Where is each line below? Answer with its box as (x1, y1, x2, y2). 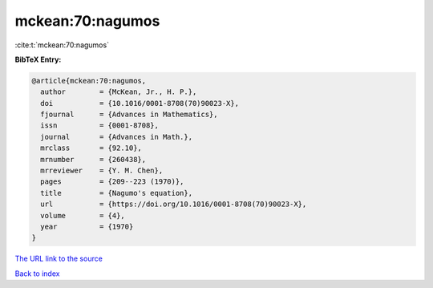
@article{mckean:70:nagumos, (31, 76, 147, 85)
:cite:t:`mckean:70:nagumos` (14, 40, 110, 50)
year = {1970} (40, 222, 134, 231)
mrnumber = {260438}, (40, 155, 147, 164)
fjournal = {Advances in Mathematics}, (40, 110, 218, 120)
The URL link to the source (14, 254, 103, 264)
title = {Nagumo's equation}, (40, 189, 192, 197)
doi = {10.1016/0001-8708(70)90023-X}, (40, 99, 240, 107)
